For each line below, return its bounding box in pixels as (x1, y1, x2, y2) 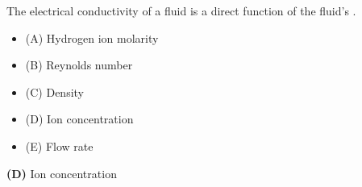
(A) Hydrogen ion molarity (25, 29, 159, 46)
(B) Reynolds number (25, 56, 133, 73)
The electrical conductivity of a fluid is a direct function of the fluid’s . (6, 2, 356, 19)
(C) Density (25, 83, 85, 100)
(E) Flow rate (25, 137, 94, 154)
